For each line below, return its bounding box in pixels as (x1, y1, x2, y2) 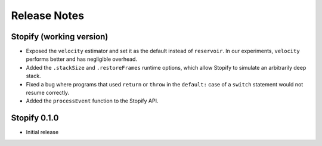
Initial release (26, 129, 59, 136)
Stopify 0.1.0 (11, 113, 59, 123)
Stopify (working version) (11, 32, 109, 42)
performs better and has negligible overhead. (26, 55, 137, 63)
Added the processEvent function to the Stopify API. (26, 97, 159, 104)
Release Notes (11, 9, 85, 22)
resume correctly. (26, 89, 70, 97)
